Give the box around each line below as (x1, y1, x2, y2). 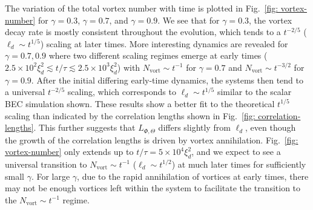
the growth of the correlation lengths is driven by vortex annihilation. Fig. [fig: (5, 133, 298, 146)
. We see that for (157, 13, 220, 26)
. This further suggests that (33, 121, 136, 134)
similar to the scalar (217, 85, 292, 98)
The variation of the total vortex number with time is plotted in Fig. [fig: (5, 2, 278, 14)
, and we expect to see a (191, 145, 281, 158)
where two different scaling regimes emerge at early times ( (48, 49, 268, 62)
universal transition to (5, 157, 87, 170)
